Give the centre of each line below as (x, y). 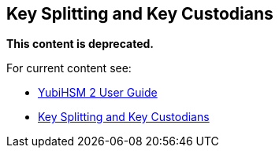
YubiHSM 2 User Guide (98, 93)
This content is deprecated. (80, 44)
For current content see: (69, 68)
